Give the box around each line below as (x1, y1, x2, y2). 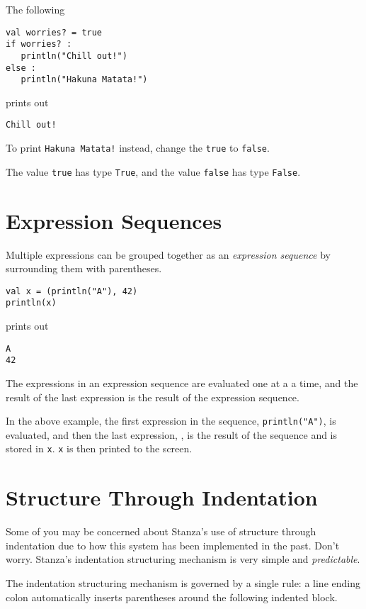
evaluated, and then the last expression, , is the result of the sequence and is (6, 427, 338, 442)
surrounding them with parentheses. (6, 261, 162, 276)
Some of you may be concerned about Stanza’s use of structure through (6, 524, 316, 539)
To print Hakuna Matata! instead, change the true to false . (6, 140, 270, 155)
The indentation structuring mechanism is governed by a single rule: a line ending (6, 575, 360, 590)
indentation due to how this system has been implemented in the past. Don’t (6, 537, 340, 552)
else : (6, 62, 36, 73)
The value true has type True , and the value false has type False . (6, 164, 301, 179)
